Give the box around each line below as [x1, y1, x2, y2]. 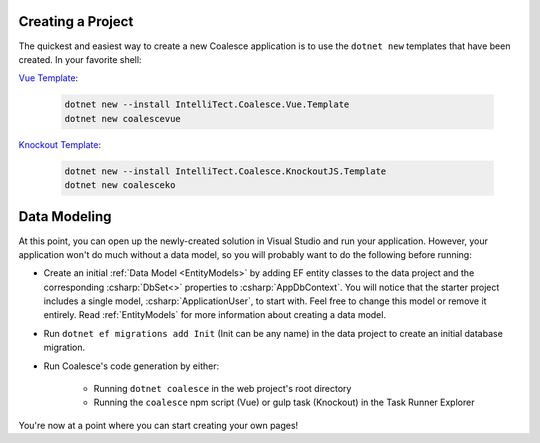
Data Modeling [18, 208, 112, 225]
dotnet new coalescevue [64, 113, 182, 124]
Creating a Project [18, 13, 134, 30]
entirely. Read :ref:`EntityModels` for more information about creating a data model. [43, 309, 387, 321]
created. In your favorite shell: [18, 53, 142, 65]
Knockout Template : [18, 138, 102, 150]
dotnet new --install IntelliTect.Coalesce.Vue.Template [64, 99, 350, 110]
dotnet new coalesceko [64, 180, 176, 191]
